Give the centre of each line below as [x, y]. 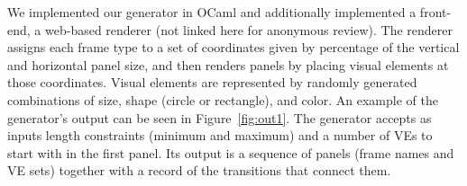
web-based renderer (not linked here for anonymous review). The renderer [249, 29]
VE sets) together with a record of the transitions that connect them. [199, 170]
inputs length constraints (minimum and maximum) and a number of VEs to [220, 135]
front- [435, 12]
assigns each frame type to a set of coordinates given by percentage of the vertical [233, 47]
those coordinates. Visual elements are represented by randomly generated [212, 82]
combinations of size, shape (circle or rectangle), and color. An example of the [223, 99]
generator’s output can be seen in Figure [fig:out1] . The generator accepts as [220, 117]
